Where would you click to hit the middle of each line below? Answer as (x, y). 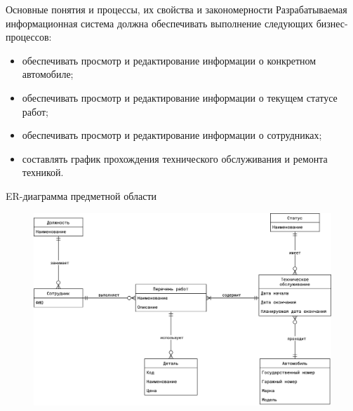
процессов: (29, 37)
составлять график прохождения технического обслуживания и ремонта (175, 158)
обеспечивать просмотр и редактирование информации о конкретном (169, 60)
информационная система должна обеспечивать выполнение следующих (159, 23)
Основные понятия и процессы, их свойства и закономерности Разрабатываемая (176, 9)
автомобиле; (48, 74)
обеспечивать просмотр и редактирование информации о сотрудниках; (172, 135)
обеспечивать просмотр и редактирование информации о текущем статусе (180, 97)
